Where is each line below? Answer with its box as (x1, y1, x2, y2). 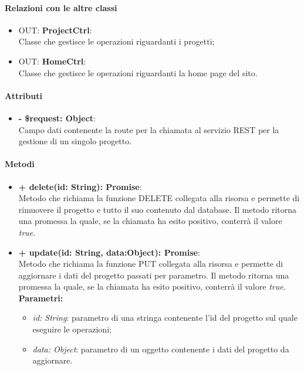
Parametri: (18, 291, 63, 304)
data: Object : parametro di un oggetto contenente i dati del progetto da (32, 342, 289, 355)
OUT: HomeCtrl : (18, 55, 86, 67)
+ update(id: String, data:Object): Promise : (18, 246, 200, 258)
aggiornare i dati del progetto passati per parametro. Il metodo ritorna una (18, 269, 289, 281)
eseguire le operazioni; (32, 323, 112, 335)
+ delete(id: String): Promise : (18, 180, 142, 192)
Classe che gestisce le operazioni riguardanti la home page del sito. (18, 66, 258, 79)
